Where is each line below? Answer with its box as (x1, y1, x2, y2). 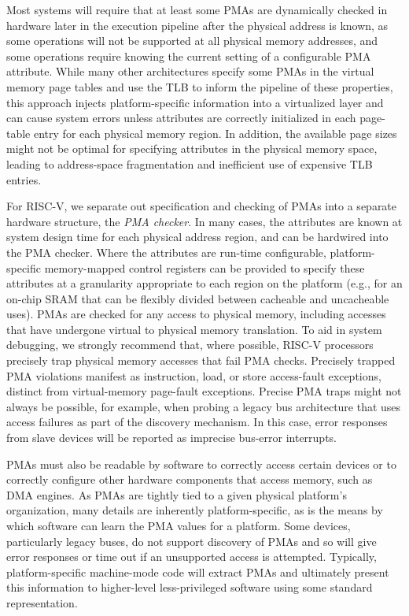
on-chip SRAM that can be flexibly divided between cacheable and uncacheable (6, 290, 389, 306)
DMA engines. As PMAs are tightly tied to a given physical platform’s (6, 486, 347, 503)
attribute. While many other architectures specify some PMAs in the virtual (6, 63, 374, 80)
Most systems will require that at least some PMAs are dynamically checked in (6, 2, 388, 17)
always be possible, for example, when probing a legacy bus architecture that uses (6, 398, 401, 414)
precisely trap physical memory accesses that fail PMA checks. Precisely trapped (6, 352, 396, 369)
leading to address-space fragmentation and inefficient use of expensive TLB (6, 155, 373, 172)
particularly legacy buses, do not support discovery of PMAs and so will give (6, 533, 377, 549)
